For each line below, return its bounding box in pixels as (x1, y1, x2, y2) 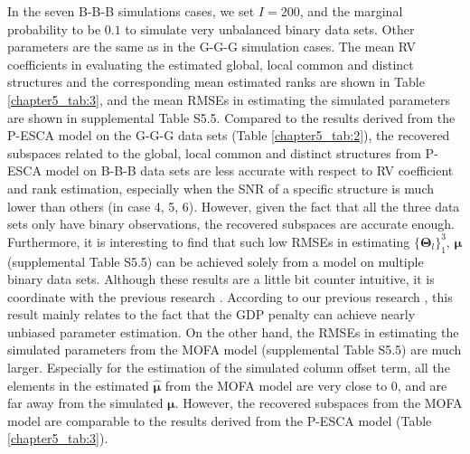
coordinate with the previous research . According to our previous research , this (7, 287, 453, 306)
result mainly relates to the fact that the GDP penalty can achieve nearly (7, 305, 416, 324)
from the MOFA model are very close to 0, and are (164, 375, 447, 394)
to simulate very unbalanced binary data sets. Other (125, 19, 415, 38)
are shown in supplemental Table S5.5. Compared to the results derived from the (7, 108, 456, 127)
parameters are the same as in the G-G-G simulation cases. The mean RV (7, 37, 417, 56)
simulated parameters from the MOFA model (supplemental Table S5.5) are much (7, 340, 462, 359)
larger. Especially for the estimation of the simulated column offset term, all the (7, 358, 450, 377)
